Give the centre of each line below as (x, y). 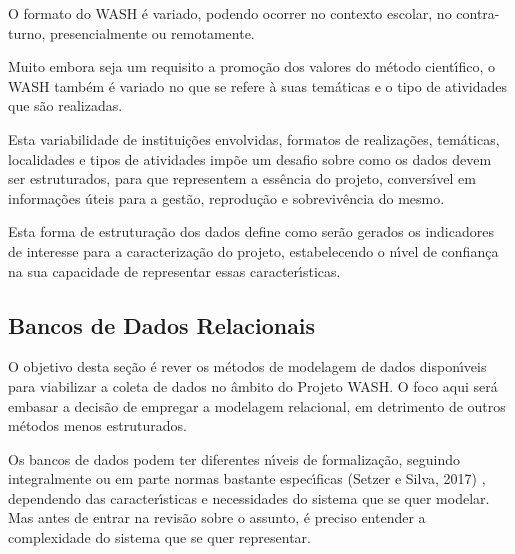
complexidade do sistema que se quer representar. (159, 537)
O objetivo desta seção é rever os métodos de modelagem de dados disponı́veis (247, 366)
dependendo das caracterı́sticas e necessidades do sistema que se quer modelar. (249, 497)
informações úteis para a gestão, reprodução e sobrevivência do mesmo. (226, 197)
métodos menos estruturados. (97, 425)
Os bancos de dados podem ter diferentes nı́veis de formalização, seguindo (234, 458)
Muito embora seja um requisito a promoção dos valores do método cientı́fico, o (251, 66)
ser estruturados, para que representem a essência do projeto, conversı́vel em (242, 178)
